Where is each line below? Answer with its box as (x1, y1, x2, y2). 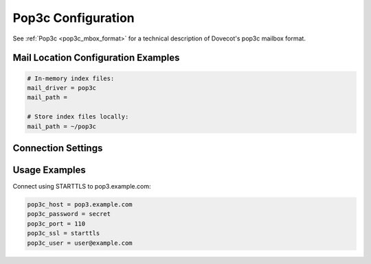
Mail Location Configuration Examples (12, 52, 180, 64)
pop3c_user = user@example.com (27, 239, 133, 247)
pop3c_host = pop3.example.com (27, 201, 133, 208)
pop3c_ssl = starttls (27, 230, 100, 237)
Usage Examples (12, 164, 86, 176)
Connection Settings (12, 142, 103, 154)
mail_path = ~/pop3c (27, 122, 96, 130)
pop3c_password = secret (27, 210, 111, 218)
